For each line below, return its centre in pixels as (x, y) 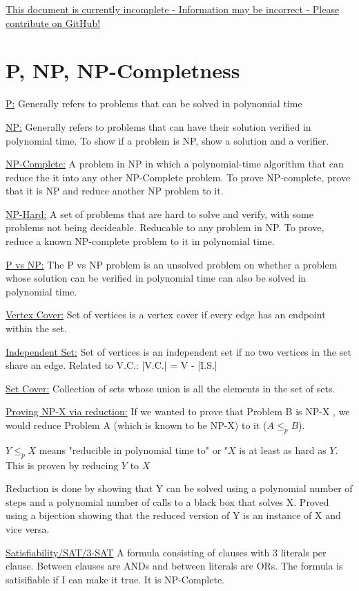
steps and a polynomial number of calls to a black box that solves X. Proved (167, 501)
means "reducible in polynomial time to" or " (134, 449)
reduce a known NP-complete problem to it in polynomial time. (140, 241)
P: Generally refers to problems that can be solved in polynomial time (154, 103)
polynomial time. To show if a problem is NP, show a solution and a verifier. (167, 140)
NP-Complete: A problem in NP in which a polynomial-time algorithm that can (175, 164)
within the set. (36, 328)
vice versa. (28, 528)
